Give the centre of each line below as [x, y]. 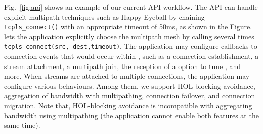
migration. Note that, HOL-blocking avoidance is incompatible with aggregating [128, 106]
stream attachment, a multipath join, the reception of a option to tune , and [123, 66]
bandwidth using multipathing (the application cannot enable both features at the [131, 115]
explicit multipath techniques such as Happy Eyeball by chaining [104, 16]
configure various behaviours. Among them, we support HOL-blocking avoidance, [130, 85]
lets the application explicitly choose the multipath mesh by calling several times [129, 36]
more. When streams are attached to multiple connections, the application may [127, 76]
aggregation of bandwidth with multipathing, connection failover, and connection [130, 95]
